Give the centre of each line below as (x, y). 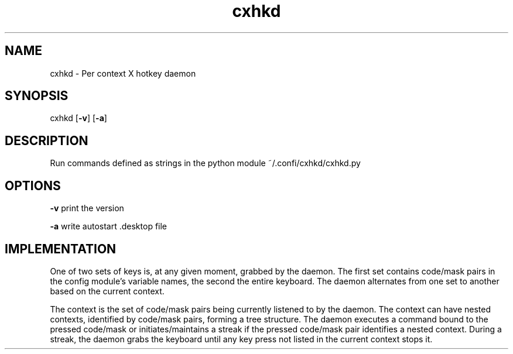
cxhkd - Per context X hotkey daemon (123, 73)
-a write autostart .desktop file (109, 226)
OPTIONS (33, 185)
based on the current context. (107, 291)
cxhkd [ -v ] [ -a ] (78, 118)
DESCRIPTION (47, 140)
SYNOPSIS (37, 96)
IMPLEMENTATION (61, 249)
